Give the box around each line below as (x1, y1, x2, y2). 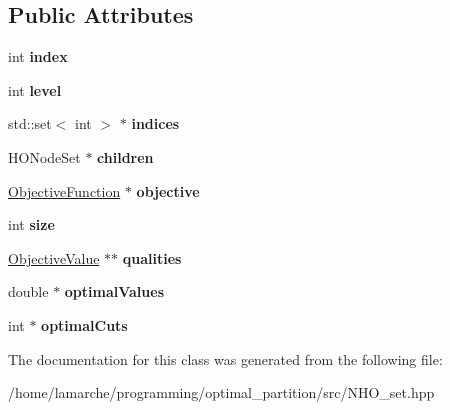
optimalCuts (41, 314, 128, 335)
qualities (122, 247, 182, 268)
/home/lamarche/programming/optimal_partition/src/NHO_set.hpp (8, 382, 435, 403)
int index (8, 46, 68, 67)
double (8, 281, 49, 302)
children (97, 146, 154, 167)
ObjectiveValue (8, 247, 100, 268)
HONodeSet (8, 146, 81, 167)
